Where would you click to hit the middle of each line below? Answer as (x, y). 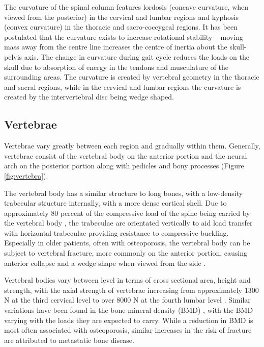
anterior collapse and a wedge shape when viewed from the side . (105, 263)
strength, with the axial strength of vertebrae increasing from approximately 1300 (131, 290)
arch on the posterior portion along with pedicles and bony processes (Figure (124, 166)
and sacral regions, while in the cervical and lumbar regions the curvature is (123, 86)
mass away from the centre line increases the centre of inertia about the (116, 47)
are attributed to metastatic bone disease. (69, 340)
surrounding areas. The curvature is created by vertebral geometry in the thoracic (132, 77)
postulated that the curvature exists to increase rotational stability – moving (124, 36)
